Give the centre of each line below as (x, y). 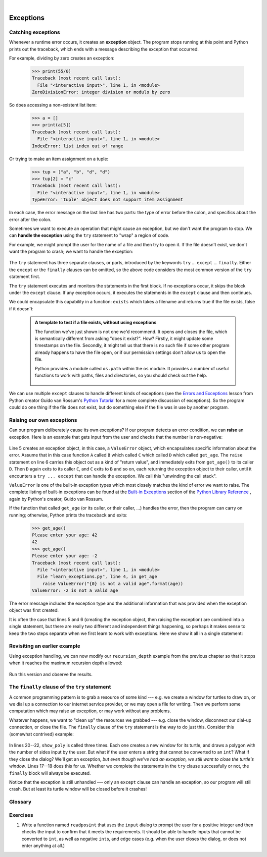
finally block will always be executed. (50, 773)
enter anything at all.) (43, 846)
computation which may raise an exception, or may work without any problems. (90, 711)
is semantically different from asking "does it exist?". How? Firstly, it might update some (124, 339)
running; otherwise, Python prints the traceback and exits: (68, 515)
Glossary (20, 802)
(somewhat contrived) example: (42, 734)
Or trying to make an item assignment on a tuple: (59, 159)
